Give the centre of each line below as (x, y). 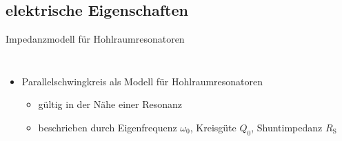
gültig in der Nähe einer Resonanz (110, 104)
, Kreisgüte (213, 127)
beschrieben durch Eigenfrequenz (108, 127)
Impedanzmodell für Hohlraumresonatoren (95, 39)
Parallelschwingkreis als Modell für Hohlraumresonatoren (142, 81)
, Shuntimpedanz (287, 127)
